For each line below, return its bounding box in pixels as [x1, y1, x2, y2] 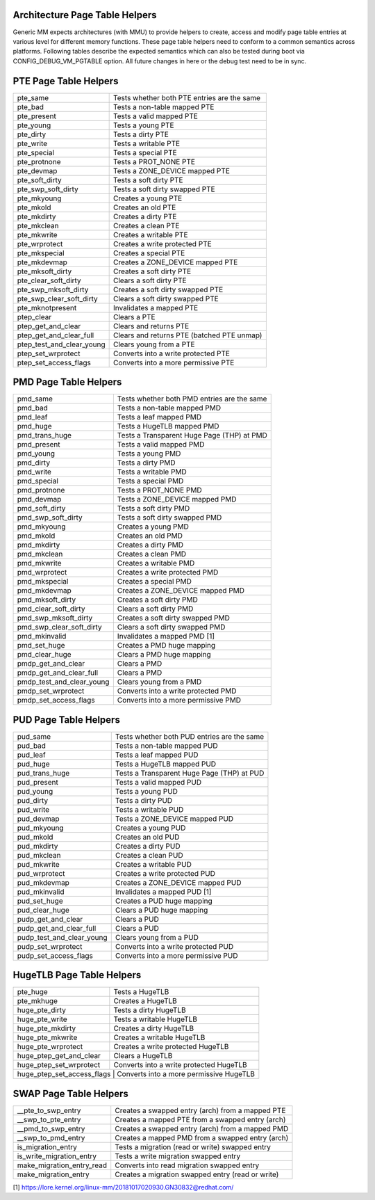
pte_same [17, 93, 49, 102]
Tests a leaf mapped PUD [115, 750, 199, 760]
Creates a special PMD [117, 577, 192, 586]
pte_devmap [17, 166, 58, 175]
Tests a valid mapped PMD [117, 440, 205, 449]
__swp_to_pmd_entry [17, 1133, 85, 1142]
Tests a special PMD [117, 477, 184, 486]
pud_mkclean [17, 850, 61, 860]
